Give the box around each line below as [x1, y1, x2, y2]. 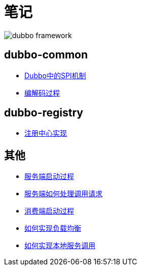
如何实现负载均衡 [24, 224, 81, 233]
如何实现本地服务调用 [24, 241, 95, 250]
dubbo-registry [4, 106, 83, 119]
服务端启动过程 [24, 172, 74, 181]
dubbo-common [4, 48, 88, 62]
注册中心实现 [24, 129, 67, 138]
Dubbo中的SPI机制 [24, 71, 86, 80]
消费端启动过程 [24, 206, 74, 216]
